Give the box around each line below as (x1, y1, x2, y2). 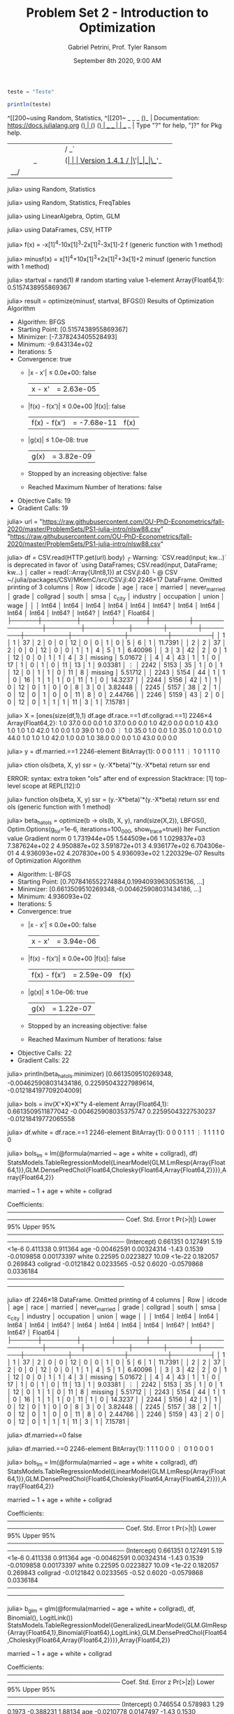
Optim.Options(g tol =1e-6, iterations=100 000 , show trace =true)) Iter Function (7, 825, 220, 835)
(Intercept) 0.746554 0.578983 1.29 (121, 1700, 224, 1708)
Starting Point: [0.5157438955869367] (17, 325, 128, 333)
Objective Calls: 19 (17, 496, 71, 505)
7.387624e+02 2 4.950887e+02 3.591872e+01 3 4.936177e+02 (7, 842, 190, 850)
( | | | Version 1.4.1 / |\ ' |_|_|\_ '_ (64, 155, 162, 165)
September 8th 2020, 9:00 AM (73, 56, 162, 64)
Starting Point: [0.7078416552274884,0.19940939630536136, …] (17, 877, 205, 886)
